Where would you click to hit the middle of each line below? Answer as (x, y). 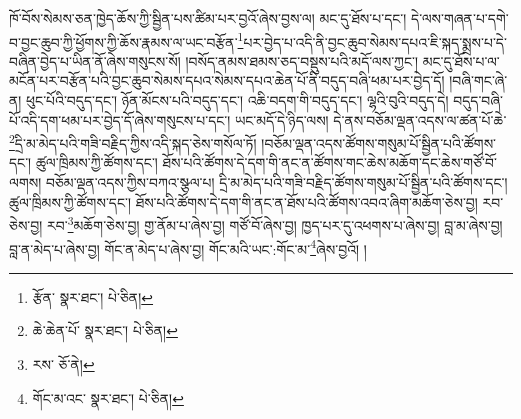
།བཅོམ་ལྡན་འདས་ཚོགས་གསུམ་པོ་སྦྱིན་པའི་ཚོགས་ (379, 142)
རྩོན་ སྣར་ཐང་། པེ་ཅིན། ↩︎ (93, 296)
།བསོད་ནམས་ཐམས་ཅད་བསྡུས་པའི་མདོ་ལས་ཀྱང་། (302, 60)
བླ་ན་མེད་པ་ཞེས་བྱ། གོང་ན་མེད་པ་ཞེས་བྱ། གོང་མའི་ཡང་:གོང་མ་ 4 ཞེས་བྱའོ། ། (188, 247)
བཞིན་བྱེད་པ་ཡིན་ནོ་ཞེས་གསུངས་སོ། (95, 60)
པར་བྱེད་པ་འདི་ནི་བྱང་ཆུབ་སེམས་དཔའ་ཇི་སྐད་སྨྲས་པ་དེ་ (375, 41)
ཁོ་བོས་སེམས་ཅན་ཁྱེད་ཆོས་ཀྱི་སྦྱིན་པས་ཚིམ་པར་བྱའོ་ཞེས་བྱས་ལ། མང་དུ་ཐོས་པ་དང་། (208, 18)
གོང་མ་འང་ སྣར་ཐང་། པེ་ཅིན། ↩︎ (108, 397)
